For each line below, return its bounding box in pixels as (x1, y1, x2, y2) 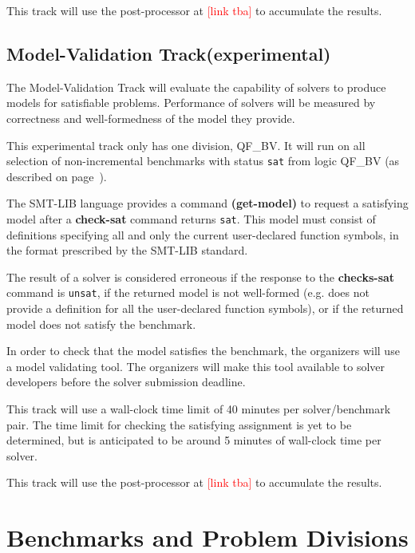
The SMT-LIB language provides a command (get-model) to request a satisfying (6, 195, 409, 211)
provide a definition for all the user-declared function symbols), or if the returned (6, 300, 404, 317)
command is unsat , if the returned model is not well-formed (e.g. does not (6, 284, 370, 301)
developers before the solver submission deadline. (6, 373, 246, 390)
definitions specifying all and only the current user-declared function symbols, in (6, 226, 399, 243)
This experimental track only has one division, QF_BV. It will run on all (6, 136, 366, 153)
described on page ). (6, 168, 107, 184)
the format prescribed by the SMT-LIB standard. (6, 242, 248, 259)
